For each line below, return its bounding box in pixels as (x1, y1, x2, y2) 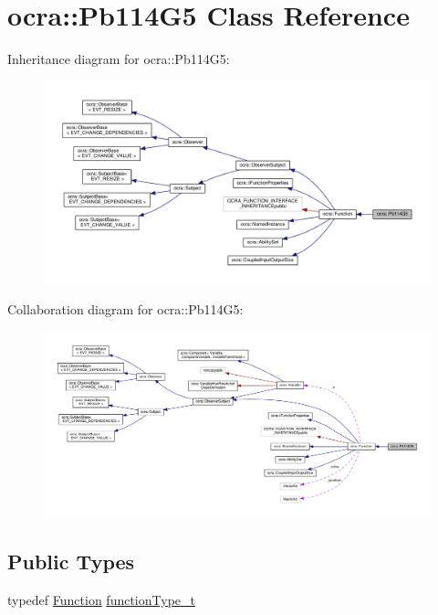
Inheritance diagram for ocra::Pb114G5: (7, 49, 230, 69)
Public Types (7, 547, 135, 576)
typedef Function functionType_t (7, 589, 195, 609)
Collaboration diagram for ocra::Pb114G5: (7, 300, 244, 319)
